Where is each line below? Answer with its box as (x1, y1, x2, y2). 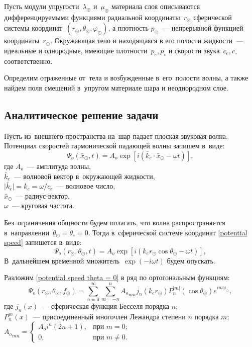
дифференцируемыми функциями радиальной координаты (4, 12, 180, 22)
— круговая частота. (12, 200, 74, 211)
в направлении (4, 227, 49, 237)
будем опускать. (167, 255, 215, 266)
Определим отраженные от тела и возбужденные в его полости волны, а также (4, 72, 248, 83)
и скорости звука (168, 45, 220, 55)
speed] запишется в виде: (4, 237, 82, 247)
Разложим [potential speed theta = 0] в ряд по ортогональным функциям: (4, 272, 230, 283)
